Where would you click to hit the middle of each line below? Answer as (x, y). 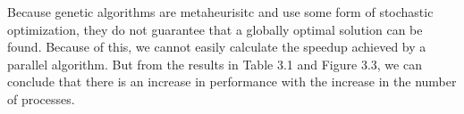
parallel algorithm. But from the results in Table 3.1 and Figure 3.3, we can (215, 64)
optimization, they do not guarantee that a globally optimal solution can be (215, 29)
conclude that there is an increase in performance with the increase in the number (232, 81)
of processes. (41, 98)
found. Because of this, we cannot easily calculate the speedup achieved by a (217, 47)
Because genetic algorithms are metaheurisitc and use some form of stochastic (220, 12)
